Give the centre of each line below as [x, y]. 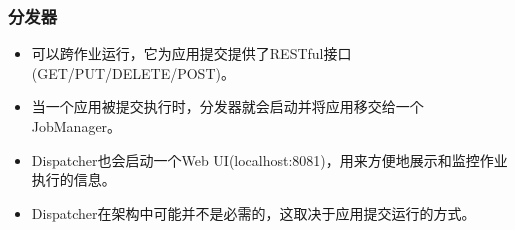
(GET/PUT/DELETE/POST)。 [133, 72]
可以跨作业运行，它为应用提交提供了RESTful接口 [191, 53]
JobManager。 [76, 126]
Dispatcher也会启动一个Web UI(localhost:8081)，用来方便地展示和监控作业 [269, 159]
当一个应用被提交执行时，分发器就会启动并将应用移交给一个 [227, 106]
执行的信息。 [73, 179]
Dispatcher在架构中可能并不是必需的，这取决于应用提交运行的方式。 [253, 212]
